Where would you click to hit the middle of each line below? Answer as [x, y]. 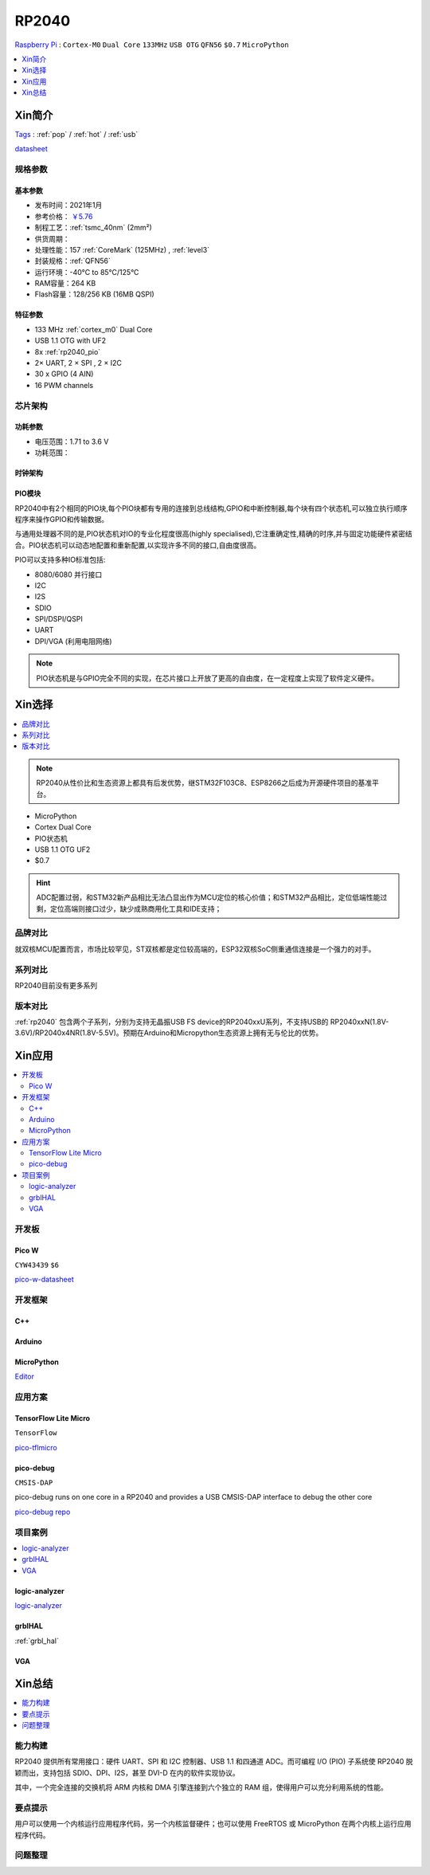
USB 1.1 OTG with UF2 [70, 341]
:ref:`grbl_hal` [37, 1641]
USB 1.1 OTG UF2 [63, 849]
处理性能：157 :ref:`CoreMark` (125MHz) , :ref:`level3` [122, 249]
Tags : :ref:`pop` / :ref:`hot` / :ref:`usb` [76, 135]
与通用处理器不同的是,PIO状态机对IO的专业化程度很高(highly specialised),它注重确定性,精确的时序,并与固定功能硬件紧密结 [214, 534]
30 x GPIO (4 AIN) [64, 374]
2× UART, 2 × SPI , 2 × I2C [78, 363]
